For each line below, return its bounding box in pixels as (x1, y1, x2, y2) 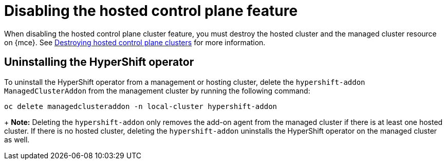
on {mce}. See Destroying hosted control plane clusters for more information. (4, 38, 266, 47)
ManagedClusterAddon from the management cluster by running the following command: (4, 86, 310, 95)
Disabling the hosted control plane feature (4, 2, 298, 20)
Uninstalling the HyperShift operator (4, 56, 194, 69)
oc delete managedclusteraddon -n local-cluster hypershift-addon (4, 102, 277, 111)
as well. (4, 135, 30, 144)
